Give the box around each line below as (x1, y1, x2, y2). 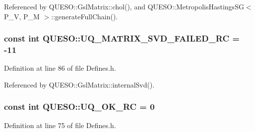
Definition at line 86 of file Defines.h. (4, 63, 116, 73)
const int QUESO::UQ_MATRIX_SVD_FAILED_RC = (4, 32, 240, 44)
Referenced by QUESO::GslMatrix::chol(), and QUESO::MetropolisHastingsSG (4, 1, 244, 11)
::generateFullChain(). (51, 11, 118, 21)
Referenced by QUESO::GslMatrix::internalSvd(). (4, 79, 155, 89)
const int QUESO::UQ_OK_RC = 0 (4, 100, 155, 113)
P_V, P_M (4, 11, 40, 21)
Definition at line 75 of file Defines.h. (4, 120, 116, 130)
